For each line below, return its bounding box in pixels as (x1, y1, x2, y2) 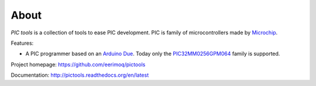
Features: (11, 40, 34, 46)
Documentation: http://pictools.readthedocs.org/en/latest (11, 71, 149, 78)
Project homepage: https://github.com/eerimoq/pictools (11, 61, 146, 68)
